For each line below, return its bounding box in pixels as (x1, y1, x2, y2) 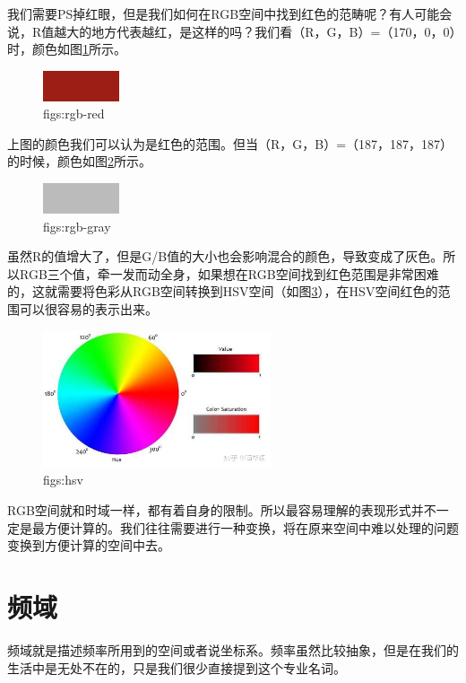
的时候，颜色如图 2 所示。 (7, 152, 151, 171)
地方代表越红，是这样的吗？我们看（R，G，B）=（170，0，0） (91, 22, 456, 40)
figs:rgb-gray (43, 216, 111, 235)
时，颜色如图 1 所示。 (7, 39, 126, 58)
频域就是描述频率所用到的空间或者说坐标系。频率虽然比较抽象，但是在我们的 (7, 640, 459, 659)
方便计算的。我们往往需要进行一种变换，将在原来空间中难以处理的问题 (44, 518, 459, 537)
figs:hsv (43, 470, 83, 489)
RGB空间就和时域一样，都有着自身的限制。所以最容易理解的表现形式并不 (7, 501, 436, 520)
